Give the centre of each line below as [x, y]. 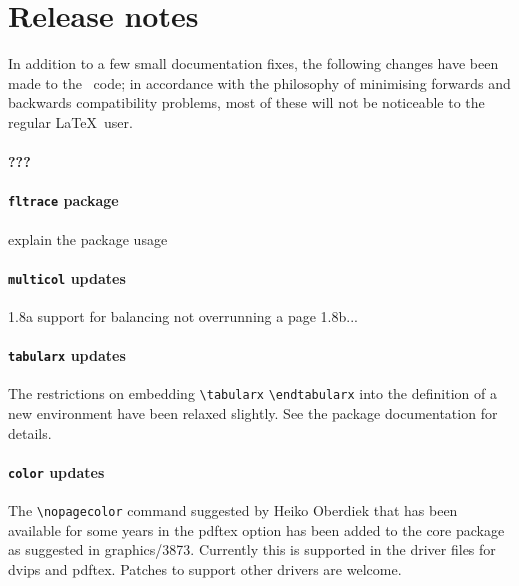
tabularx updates [67, 355]
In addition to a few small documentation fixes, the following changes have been [253, 63]
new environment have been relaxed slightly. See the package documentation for [253, 413]
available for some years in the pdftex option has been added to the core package [256, 529]
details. [30, 432]
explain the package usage [88, 238]
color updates [56, 471]
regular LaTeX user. [70, 121]
